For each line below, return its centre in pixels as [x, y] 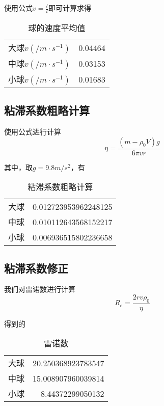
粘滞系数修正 [36, 268]
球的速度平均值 [57, 28]
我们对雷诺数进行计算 [40, 289]
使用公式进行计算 [33, 132]
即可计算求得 [70, 8]
